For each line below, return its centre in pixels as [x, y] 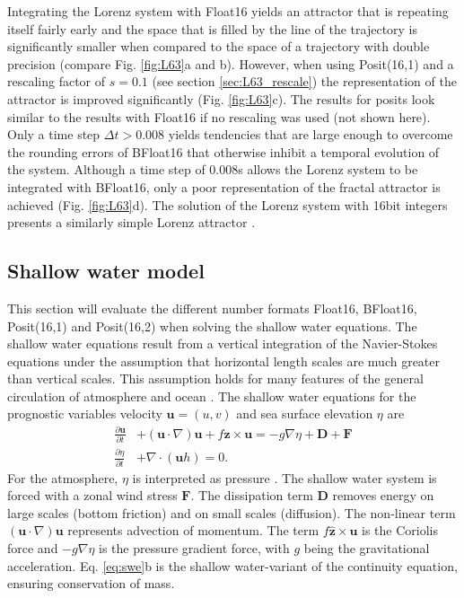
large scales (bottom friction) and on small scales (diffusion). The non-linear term [232, 512]
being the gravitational [367, 547]
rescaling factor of [57, 81]
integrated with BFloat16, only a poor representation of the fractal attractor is [224, 186]
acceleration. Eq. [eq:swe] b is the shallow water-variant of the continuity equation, [232, 565]
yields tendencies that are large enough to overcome [311, 134]
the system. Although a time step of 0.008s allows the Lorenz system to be [213, 169]
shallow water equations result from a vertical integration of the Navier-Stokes [223, 343]
